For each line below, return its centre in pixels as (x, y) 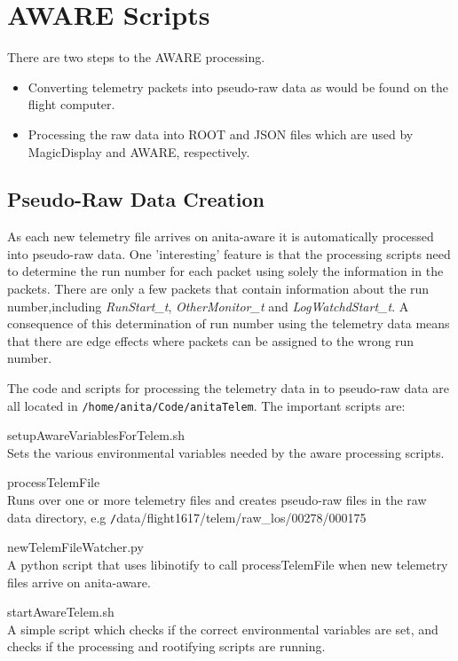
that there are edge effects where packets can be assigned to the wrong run (211, 340)
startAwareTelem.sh (61, 612)
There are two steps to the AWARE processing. (136, 57)
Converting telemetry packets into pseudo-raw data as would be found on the (238, 87)
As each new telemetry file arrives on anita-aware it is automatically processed (221, 236)
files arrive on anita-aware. (79, 582)
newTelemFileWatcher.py (75, 547)
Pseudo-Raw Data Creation (136, 199)
